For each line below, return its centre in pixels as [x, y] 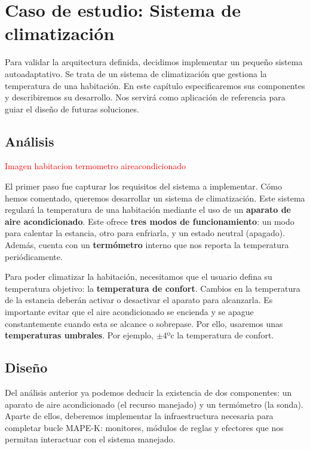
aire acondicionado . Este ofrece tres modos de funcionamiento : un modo [150, 221]
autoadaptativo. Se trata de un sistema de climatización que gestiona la [136, 73]
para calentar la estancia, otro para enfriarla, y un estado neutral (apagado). [145, 233]
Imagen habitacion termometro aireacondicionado [96, 166]
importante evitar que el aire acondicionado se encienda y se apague [129, 312]
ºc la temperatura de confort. [220, 335]
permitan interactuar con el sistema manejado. [90, 439]
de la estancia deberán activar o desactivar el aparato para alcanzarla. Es [139, 300]
